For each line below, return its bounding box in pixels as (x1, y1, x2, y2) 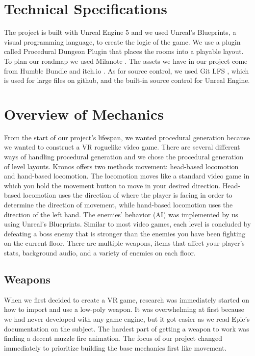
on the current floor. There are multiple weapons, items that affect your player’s (4, 238, 245, 248)
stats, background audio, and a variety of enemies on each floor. (4, 247, 196, 257)
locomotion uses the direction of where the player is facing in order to (23, 190, 232, 200)
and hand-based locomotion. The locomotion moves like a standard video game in (4, 171, 250, 181)
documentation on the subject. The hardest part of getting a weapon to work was (4, 323, 249, 333)
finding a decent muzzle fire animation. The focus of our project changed (4, 333, 223, 343)
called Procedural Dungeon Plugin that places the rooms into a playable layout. (4, 46, 244, 56)
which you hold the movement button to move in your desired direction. (4, 180, 221, 190)
